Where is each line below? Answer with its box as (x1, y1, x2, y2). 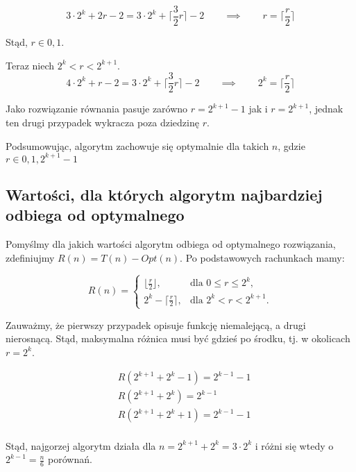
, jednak (309, 101, 344, 116)
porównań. (48, 452, 92, 466)
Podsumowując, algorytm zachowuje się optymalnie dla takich (6, 138, 269, 153)
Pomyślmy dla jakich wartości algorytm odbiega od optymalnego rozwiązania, (6, 237, 336, 251)
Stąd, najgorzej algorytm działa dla (6, 438, 156, 453)
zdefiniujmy (6, 250, 55, 264)
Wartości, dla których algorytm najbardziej (6, 183, 323, 205)
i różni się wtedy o (255, 438, 334, 453)
